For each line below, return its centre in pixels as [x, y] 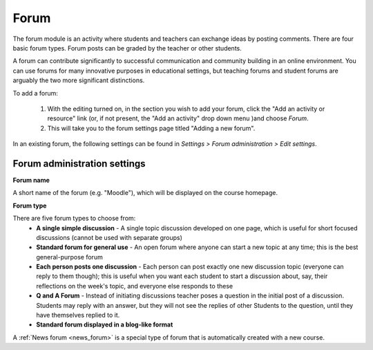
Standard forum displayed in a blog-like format [105, 324]
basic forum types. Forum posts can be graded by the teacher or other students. [127, 48]
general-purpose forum [69, 257]
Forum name [31, 180]
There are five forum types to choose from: [74, 219]
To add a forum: [36, 93]
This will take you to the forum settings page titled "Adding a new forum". [151, 128]
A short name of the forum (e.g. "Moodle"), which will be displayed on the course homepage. [145, 193]
